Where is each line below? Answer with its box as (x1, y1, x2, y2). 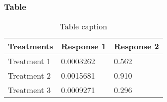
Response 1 (61, 40, 106, 52)
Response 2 (113, 40, 159, 52)
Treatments (8, 40, 54, 52)
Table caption (59, 20, 108, 32)
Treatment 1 (8, 55, 51, 67)
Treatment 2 (8, 70, 51, 82)
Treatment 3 (8, 84, 51, 96)
